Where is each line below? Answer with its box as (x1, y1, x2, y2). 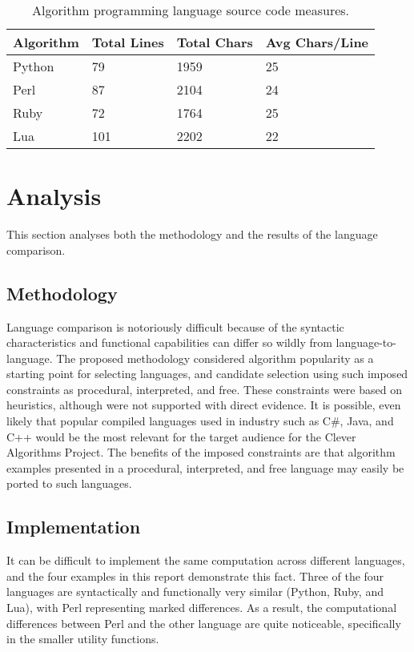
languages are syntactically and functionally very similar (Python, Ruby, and (6, 583, 384, 600)
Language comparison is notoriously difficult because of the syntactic (6, 318, 344, 335)
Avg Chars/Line (265, 33, 369, 51)
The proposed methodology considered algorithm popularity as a (56, 349, 374, 366)
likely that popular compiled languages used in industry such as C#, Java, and (6, 413, 394, 429)
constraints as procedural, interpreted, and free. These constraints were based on (6, 380, 402, 397)
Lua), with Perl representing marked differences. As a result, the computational (6, 599, 397, 616)
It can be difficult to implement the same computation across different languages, (6, 552, 405, 569)
